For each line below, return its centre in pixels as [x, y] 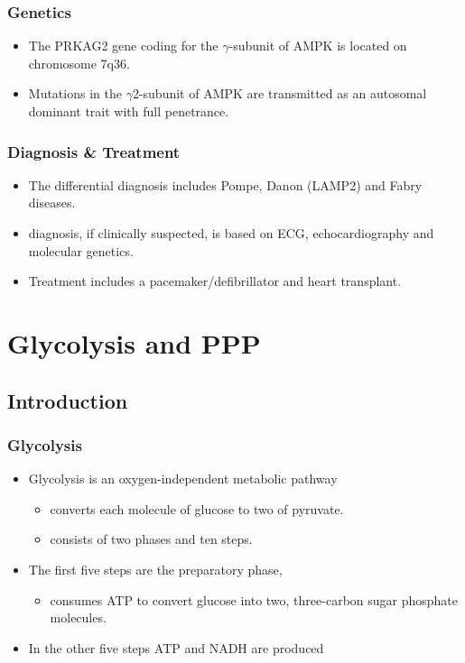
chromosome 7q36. [79, 63]
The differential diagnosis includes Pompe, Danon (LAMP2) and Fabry [225, 184]
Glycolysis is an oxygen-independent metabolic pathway [183, 479]
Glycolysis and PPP [134, 342]
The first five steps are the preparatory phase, [155, 569]
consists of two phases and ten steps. [151, 539]
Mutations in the [75, 93]
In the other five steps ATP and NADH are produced [176, 647]
